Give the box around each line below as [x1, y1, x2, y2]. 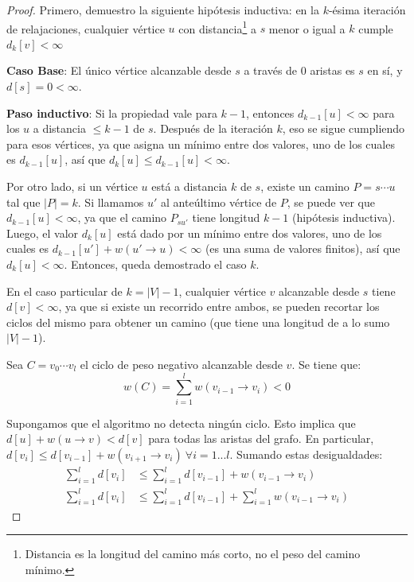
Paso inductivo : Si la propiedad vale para [6, 104, 217, 121]
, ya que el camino [77, 209, 167, 226]
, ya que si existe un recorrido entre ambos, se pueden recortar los [58, 298, 380, 315]
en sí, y [367, 62, 403, 79]
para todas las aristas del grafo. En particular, [148, 430, 374, 447]
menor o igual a [268, 20, 346, 37]
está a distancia [151, 178, 228, 194]
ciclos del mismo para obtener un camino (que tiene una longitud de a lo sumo [6, 313, 390, 330]
